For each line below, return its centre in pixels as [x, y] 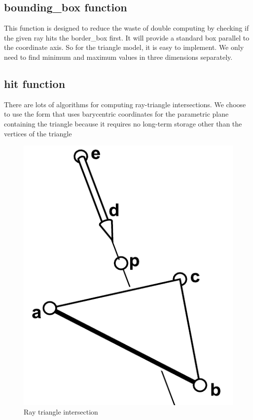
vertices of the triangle [38, 133]
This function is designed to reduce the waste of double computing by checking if [126, 28]
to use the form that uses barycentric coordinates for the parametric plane [116, 114]
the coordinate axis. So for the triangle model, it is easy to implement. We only [124, 47]
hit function [35, 83]
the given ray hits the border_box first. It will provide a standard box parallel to [127, 37]
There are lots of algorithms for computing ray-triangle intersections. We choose [125, 104]
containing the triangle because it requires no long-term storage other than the [123, 123]
